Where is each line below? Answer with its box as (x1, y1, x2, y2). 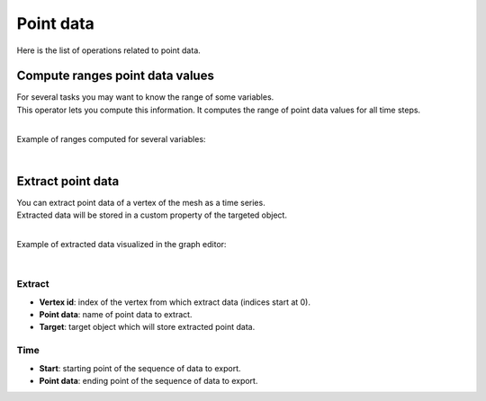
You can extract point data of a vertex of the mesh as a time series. (16, 197, 265, 208)
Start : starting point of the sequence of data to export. (39, 362, 241, 373)
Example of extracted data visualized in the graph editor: (16, 239, 227, 250)
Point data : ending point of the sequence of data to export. (39, 375, 258, 386)
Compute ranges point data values (16, 68, 215, 84)
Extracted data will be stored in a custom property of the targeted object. (16, 209, 288, 220)
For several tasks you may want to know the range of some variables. (16, 92, 274, 102)
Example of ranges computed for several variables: (16, 133, 206, 144)
